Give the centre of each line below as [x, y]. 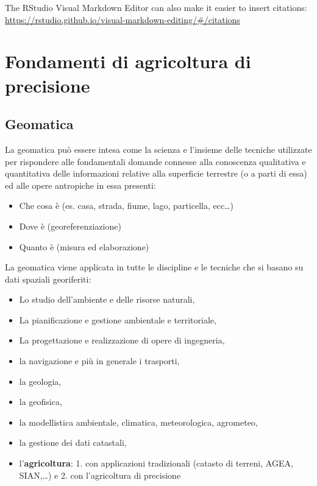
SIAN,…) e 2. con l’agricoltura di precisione [100, 475]
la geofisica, [41, 402]
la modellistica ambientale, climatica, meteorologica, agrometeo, [138, 422]
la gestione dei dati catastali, [73, 442]
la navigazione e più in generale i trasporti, [99, 361]
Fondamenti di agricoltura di [128, 61]
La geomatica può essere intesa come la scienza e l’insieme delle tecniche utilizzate [158, 149]
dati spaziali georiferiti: [48, 279]
